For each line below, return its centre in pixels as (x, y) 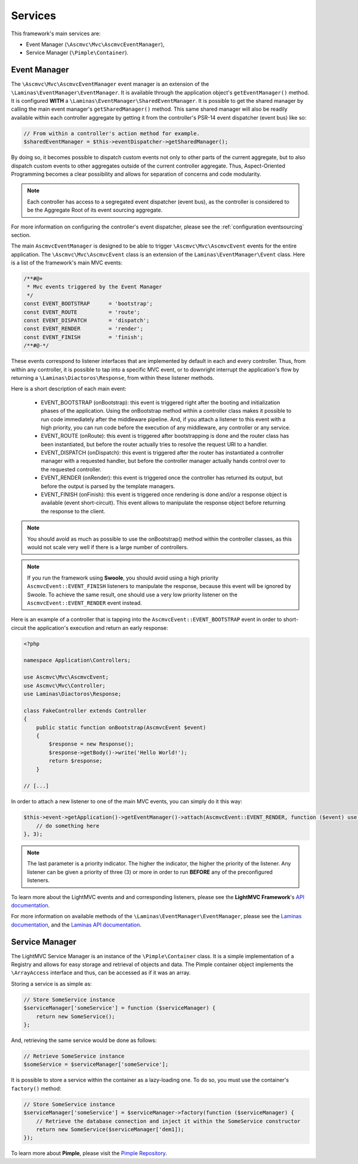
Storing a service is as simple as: (51, 983)
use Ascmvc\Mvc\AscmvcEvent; (66, 677)
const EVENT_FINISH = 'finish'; (83, 337)
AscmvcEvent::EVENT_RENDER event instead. (85, 603)
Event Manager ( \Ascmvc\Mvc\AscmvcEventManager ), (95, 44)
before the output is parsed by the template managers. (108, 486)
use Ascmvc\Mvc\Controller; (64, 685)
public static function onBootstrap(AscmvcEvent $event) (121, 727)
